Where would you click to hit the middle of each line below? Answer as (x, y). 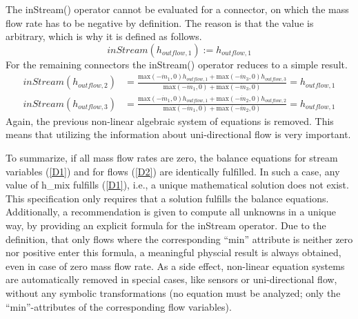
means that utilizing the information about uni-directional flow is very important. (178, 134)
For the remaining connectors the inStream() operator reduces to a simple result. (177, 64)
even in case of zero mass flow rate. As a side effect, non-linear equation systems (175, 265)
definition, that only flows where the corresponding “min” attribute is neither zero (179, 239)
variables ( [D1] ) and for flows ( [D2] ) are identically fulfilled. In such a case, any (173, 171)
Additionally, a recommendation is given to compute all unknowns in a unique (171, 212)
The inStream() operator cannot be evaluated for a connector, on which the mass (177, 9)
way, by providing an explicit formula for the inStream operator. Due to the (166, 225)
